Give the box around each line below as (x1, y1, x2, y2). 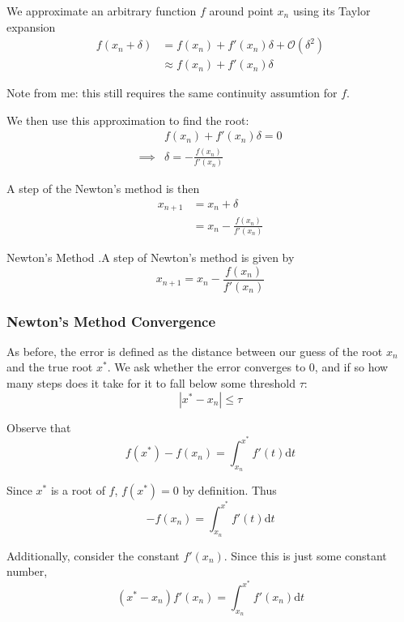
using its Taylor (292, 2, 371, 19)
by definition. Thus (182, 482, 277, 499)
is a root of (50, 482, 105, 499)
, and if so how (314, 358, 389, 375)
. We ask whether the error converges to (107, 358, 306, 375)
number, (6, 563, 48, 580)
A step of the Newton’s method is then (6, 180, 200, 197)
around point (209, 2, 274, 19)
